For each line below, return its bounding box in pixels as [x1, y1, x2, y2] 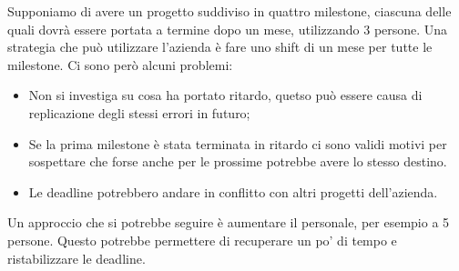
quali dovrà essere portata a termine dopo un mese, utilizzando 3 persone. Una [7, 19, 448, 38]
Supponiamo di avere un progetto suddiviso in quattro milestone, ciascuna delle [7, 2, 452, 20]
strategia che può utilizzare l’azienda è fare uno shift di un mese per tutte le [7, 37, 433, 56]
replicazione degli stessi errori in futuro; [28, 103, 250, 122]
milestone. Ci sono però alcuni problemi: [7, 55, 233, 74]
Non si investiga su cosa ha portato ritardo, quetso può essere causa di [28, 85, 423, 105]
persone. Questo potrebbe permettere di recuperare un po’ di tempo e [7, 230, 397, 249]
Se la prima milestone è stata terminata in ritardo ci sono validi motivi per [28, 134, 447, 153]
